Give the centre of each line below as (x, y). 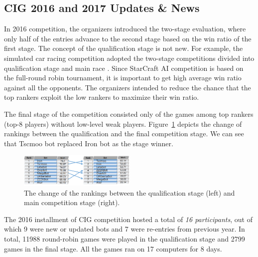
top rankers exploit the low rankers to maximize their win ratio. (102, 97)
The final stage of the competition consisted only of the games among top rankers (129, 114)
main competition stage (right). (72, 202)
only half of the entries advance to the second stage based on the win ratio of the (128, 38)
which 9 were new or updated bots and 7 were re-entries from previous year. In (125, 229)
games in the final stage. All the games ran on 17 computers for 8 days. (113, 248)
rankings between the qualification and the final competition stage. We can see (124, 133)
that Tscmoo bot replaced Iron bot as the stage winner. (89, 143)
